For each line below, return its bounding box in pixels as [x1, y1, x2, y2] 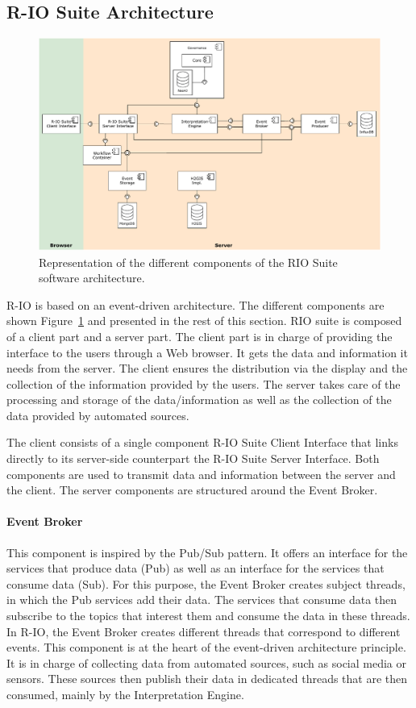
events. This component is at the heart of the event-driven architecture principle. [6, 639, 406, 656]
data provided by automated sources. [6, 406, 189, 423]
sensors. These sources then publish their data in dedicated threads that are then [6, 670, 408, 687]
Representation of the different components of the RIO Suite [39, 253, 338, 270]
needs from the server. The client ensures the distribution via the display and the [6, 360, 408, 377]
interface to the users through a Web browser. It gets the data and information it [6, 344, 408, 360]
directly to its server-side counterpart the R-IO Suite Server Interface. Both [6, 450, 380, 467]
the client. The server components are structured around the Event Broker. [6, 481, 378, 498]
